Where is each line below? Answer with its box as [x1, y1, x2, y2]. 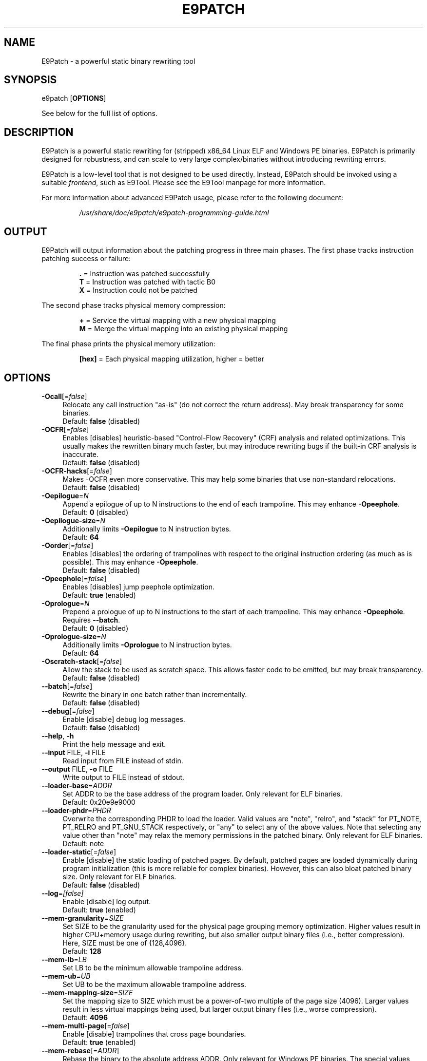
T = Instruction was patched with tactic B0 [79, 278, 216, 286]
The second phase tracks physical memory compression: [41, 301, 226, 310]
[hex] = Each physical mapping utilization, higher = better [79, 355, 264, 363]
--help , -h [41, 731, 74, 740]
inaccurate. [62, 450, 98, 458]
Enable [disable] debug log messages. [62, 715, 185, 723]
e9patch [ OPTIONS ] [41, 94, 106, 103]
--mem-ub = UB [41, 971, 91, 980]
